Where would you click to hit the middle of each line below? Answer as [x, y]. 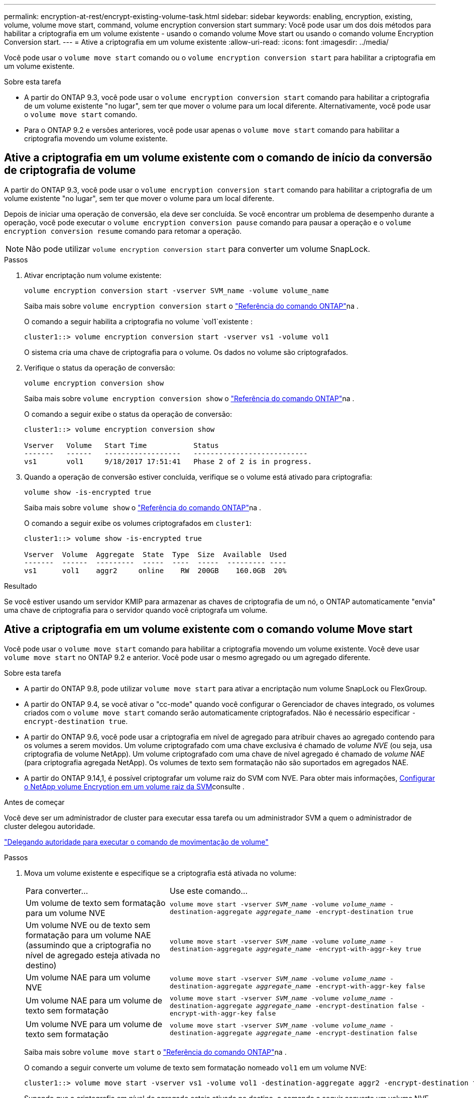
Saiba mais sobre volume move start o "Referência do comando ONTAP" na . [155, 1052]
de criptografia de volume [70, 170]
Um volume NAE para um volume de [94, 1001]
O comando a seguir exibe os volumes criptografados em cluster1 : [138, 523]
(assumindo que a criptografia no [88, 945]
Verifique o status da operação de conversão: [100, 368]
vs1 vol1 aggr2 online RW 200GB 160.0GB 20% [155, 570]
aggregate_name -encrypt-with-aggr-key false [341, 986]
